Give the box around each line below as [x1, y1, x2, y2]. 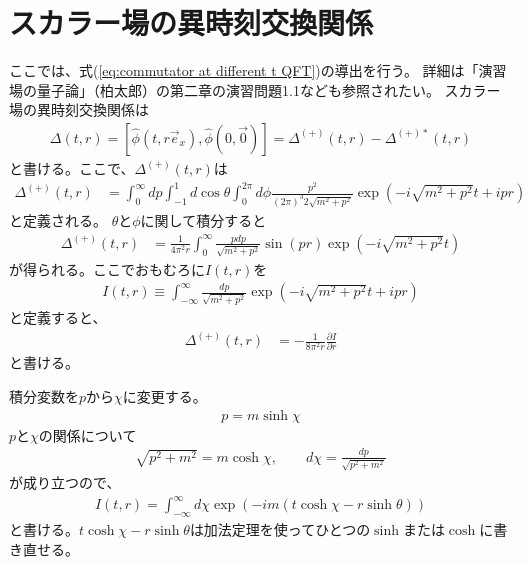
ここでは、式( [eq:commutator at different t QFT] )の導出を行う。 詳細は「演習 [9, 60, 507, 81]
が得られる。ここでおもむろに [9, 258, 205, 279]
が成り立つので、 [9, 472, 121, 493]
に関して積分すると [140, 209, 267, 230]
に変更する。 [122, 386, 207, 406]
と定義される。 [9, 209, 107, 230]
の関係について [38, 424, 137, 445]
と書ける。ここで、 [9, 157, 135, 178]
